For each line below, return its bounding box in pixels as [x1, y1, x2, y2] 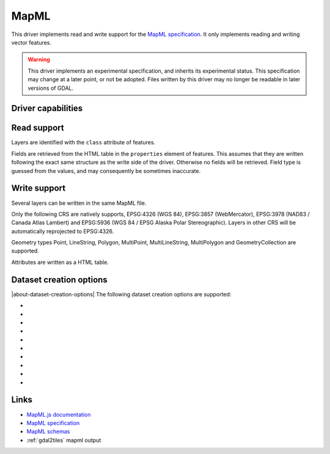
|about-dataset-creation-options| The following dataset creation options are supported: [11, 290, 232, 298]
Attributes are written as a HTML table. [11, 258, 109, 266]
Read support [11, 123, 64, 133]
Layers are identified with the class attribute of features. [11, 139, 156, 146]
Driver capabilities [11, 103, 83, 114]
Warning [28, 56, 50, 64]
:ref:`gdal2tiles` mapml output [26, 436, 101, 444]
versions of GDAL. [28, 84, 73, 92]
